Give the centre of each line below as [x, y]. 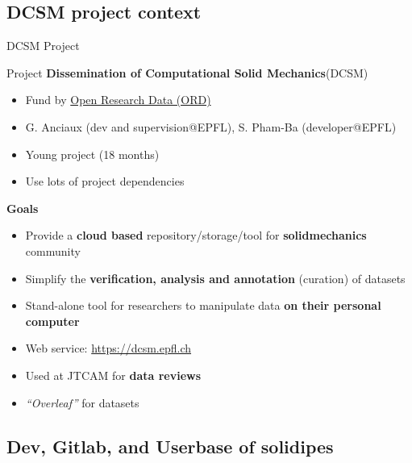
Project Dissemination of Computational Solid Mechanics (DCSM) [187, 72]
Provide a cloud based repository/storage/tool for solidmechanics [196, 235]
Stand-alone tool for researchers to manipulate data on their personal [203, 305]
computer [52, 321]
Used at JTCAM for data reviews [113, 375]
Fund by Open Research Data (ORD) [118, 100]
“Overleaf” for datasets [82, 402]
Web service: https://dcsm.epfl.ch [108, 348]
